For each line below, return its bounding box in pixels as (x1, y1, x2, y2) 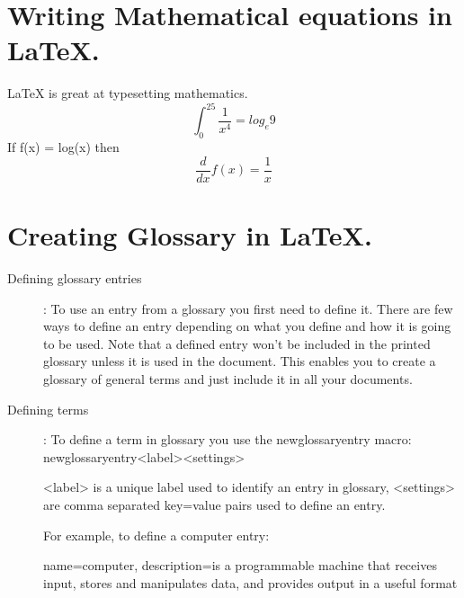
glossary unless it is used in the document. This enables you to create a (43, 352, 436, 370)
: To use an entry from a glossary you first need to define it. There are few (43, 299, 453, 317)
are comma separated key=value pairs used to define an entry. (43, 495, 386, 513)
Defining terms (7, 399, 89, 418)
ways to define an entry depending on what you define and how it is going (43, 317, 451, 335)
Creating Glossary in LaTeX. (7, 217, 372, 254)
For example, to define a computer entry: (43, 525, 270, 544)
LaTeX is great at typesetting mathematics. (7, 84, 248, 103)
